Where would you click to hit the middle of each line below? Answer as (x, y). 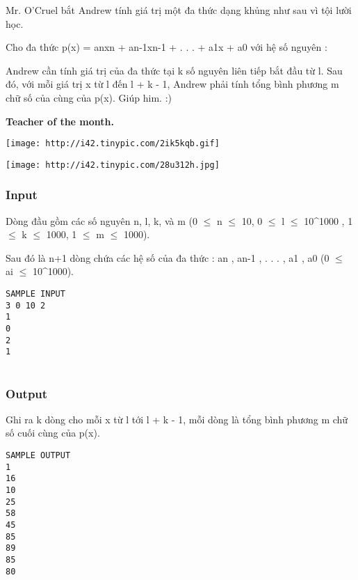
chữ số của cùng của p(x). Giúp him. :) (89, 97)
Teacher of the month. (60, 121)
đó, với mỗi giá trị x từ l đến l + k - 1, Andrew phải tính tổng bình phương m (172, 84)
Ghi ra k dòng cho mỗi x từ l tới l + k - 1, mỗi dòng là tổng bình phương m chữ (177, 419)
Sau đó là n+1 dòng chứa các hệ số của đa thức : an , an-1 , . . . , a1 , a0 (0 (168, 257)
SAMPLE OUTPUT (38, 456)
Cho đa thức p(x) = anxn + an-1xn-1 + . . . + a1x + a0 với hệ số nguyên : (166, 47)
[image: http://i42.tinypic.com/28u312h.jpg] (113, 165)
